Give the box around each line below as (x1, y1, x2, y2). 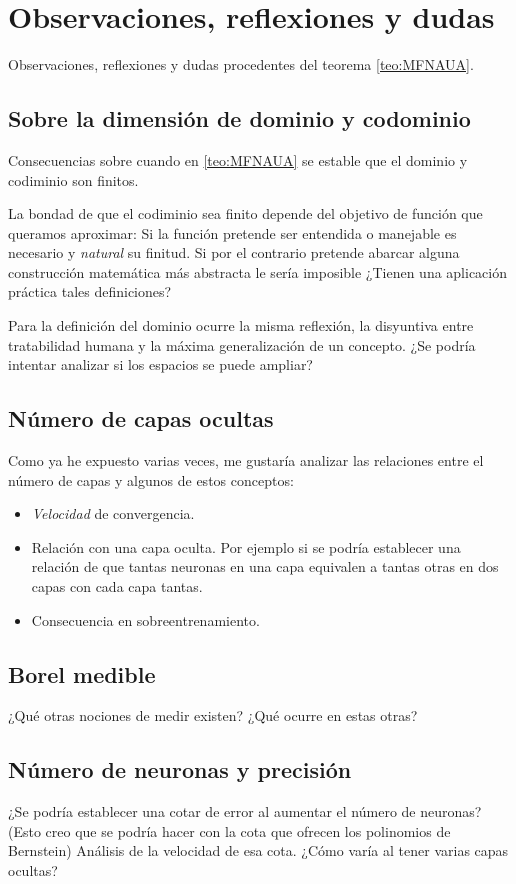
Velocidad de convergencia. (31, 503, 195, 524)
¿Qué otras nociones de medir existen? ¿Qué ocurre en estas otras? (8, 705, 418, 726)
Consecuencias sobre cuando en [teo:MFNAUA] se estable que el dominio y (8, 149, 468, 170)
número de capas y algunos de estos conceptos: (8, 469, 294, 490)
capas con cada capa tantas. (31, 576, 203, 597)
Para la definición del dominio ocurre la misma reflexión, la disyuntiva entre (8, 315, 474, 336)
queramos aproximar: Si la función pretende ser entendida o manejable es (8, 222, 457, 243)
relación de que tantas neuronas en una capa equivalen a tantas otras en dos (31, 556, 499, 577)
